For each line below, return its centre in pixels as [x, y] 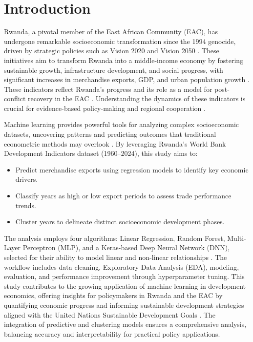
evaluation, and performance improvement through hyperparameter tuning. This [124, 276]
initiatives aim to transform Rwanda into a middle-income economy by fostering [124, 60]
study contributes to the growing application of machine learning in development [125, 286]
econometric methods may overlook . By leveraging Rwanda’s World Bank [115, 143]
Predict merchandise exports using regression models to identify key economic [132, 169]
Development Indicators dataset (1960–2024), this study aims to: [101, 153]
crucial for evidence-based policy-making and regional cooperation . [105, 108]
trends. [26, 205]
